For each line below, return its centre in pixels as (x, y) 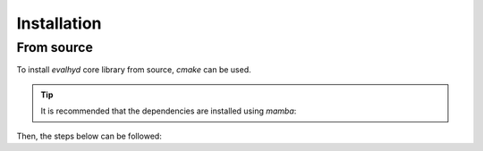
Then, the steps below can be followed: (89, 136)
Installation (59, 23)
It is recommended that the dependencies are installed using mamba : (169, 111)
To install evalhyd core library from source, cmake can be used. (134, 70)
